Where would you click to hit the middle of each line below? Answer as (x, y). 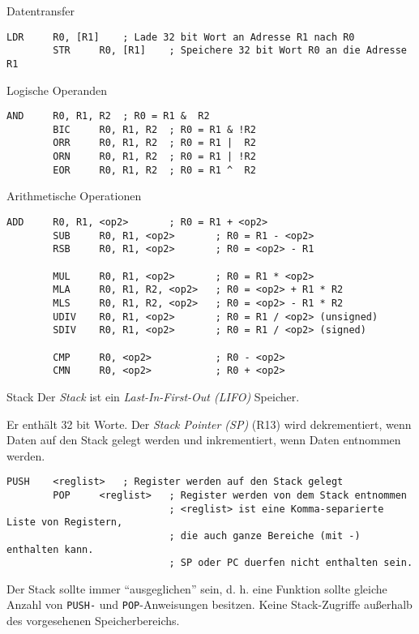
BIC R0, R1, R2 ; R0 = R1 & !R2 (154, 129)
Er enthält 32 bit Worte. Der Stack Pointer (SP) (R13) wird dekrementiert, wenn (209, 424)
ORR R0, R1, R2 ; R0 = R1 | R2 (154, 143)
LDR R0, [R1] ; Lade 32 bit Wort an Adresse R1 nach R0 (181, 37)
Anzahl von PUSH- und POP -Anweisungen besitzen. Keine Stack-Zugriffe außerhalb (209, 604)
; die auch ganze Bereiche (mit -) (265, 535)
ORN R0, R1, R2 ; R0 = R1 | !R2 (154, 157)
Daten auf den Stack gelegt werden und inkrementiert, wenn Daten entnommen (204, 440)
